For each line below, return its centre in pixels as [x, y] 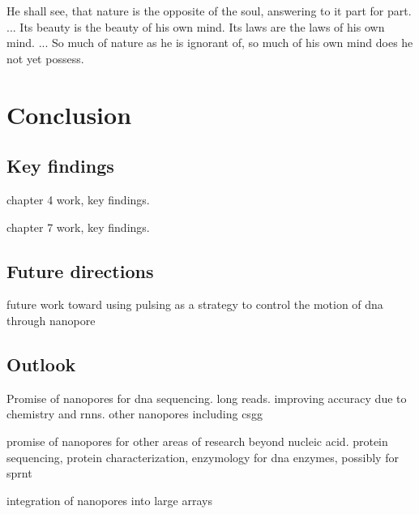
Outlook [41, 364]
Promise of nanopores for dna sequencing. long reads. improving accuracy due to [207, 398]
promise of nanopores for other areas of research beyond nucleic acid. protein [197, 441]
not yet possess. [45, 58]
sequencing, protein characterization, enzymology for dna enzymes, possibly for [203, 457]
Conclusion [69, 114]
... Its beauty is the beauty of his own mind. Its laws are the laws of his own [196, 26]
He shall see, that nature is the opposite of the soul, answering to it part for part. [209, 11]
